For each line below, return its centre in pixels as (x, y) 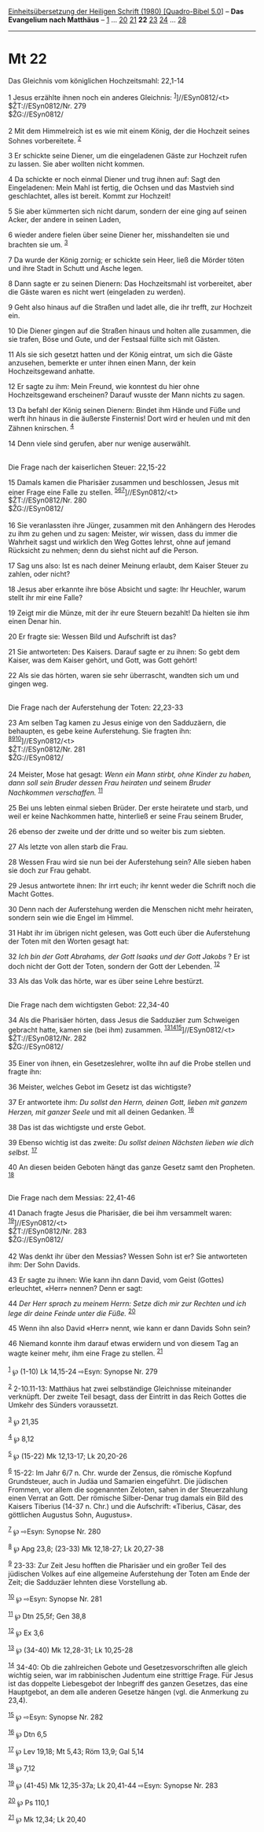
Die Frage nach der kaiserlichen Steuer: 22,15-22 (87, 467)
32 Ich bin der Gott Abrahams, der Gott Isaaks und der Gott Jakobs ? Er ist (129, 956)
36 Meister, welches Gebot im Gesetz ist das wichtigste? (100, 1087)
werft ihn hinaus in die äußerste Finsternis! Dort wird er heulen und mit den (129, 418)
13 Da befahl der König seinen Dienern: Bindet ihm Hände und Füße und (125, 410)
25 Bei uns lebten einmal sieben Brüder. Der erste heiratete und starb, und (128, 807)
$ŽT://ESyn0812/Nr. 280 (48, 500)
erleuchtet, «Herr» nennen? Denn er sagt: (75, 1288)
